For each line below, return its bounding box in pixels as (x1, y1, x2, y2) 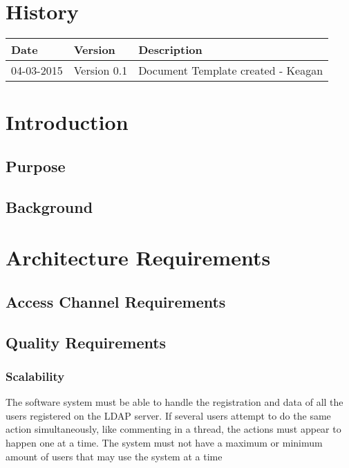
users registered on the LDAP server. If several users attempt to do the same (6, 408, 331, 422)
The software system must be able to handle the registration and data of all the (6, 395, 343, 409)
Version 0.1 (73, 62, 128, 79)
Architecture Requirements (6, 243, 271, 272)
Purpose (6, 155, 66, 176)
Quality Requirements (6, 331, 167, 353)
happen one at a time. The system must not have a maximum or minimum (6, 436, 323, 449)
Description (138, 41, 202, 58)
